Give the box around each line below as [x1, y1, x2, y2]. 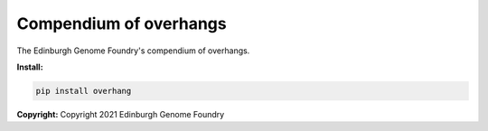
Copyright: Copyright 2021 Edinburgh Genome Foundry [16, 108, 225, 119]
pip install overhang [35, 86, 132, 96]
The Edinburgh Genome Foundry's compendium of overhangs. [16, 45, 250, 56]
